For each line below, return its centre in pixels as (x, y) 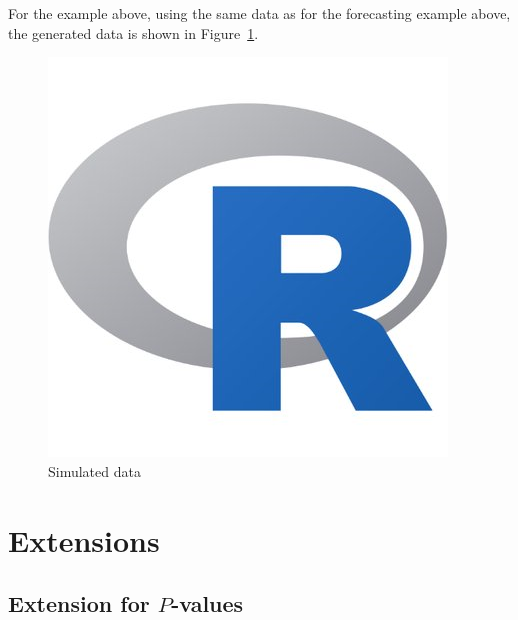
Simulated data (94, 470)
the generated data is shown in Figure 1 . (133, 32)
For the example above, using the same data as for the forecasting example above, (259, 13)
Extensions (84, 539)
